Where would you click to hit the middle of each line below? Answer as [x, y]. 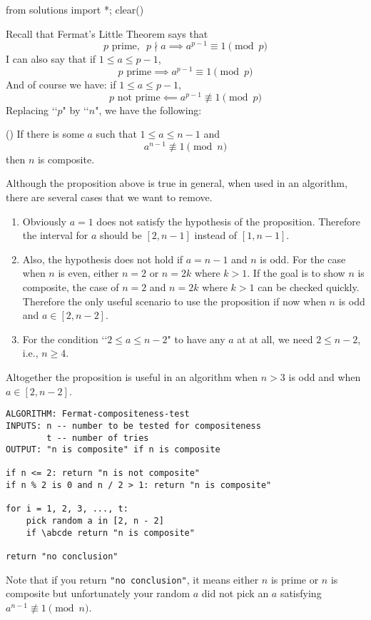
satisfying [301, 593]
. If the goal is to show [296, 273]
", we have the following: [148, 110]
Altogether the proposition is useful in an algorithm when [132, 377]
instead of [216, 235]
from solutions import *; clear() [75, 9]
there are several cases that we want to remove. [109, 197]
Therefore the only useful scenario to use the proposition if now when [174, 301]
